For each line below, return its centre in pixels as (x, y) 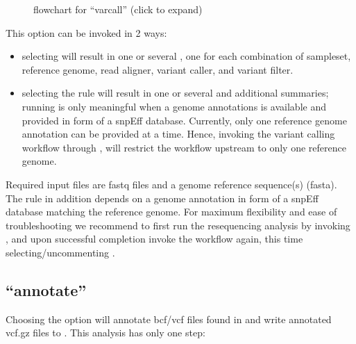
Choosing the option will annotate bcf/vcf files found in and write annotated (169, 319)
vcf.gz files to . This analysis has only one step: (105, 333)
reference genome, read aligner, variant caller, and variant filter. (158, 69)
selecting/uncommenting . (60, 252)
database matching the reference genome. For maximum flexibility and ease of (171, 212)
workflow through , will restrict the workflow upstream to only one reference (184, 147)
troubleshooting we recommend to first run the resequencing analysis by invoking (178, 225)
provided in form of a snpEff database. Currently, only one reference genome (184, 120)
